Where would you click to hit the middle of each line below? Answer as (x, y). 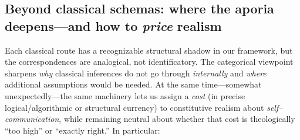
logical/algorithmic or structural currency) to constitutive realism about (134, 107)
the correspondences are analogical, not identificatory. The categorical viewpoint (149, 62)
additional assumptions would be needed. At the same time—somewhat (133, 84)
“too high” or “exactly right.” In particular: (82, 130)
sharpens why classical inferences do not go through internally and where (136, 73)
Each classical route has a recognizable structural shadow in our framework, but (149, 50)
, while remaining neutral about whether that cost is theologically (177, 119)
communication (32, 119)
